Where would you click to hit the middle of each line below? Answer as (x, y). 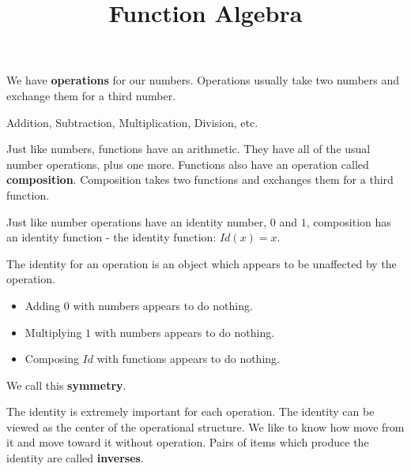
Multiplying (53, 332)
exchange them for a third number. (91, 95)
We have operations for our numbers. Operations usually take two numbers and (203, 80)
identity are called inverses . (75, 458)
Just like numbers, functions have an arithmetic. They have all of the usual (189, 149)
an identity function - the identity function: (111, 237)
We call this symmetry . (66, 385)
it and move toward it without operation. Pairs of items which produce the (188, 442)
